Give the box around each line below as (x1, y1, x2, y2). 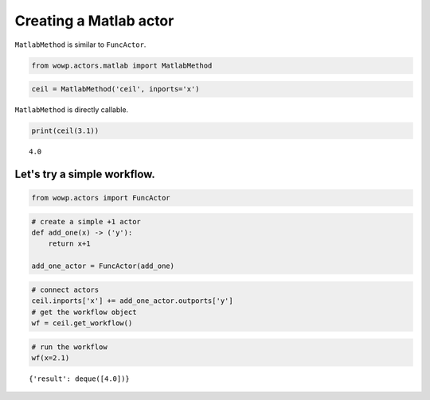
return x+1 (48, 239, 91, 248)
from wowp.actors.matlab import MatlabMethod (31, 60, 213, 70)
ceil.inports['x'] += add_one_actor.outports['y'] (31, 297, 234, 305)
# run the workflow (31, 342, 107, 351)
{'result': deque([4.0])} (29, 374, 131, 383)
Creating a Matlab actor (14, 12, 174, 29)
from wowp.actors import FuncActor (31, 193, 170, 203)
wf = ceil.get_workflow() (31, 318, 133, 328)
